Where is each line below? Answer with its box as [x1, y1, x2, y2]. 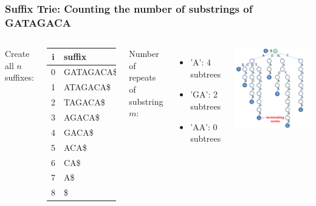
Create [5, 47, 30, 60]
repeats [129, 71, 156, 84]
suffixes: [5, 71, 34, 84]
